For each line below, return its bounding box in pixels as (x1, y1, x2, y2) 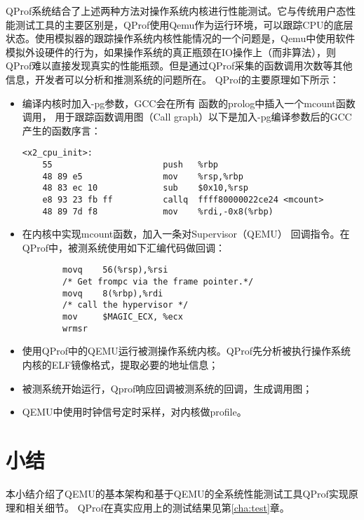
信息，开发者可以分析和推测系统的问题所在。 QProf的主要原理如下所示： (6, 71, 339, 86)
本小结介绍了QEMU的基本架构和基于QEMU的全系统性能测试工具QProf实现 (6, 486, 349, 500)
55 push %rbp (42, 160, 218, 170)
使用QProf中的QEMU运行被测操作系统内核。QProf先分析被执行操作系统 (22, 343, 351, 358)
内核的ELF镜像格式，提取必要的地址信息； (22, 357, 219, 371)
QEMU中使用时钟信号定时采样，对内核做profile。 (22, 404, 247, 419)
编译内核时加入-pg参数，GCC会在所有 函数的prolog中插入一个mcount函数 (22, 95, 356, 110)
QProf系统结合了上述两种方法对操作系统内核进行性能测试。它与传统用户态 (6, 4, 346, 18)
